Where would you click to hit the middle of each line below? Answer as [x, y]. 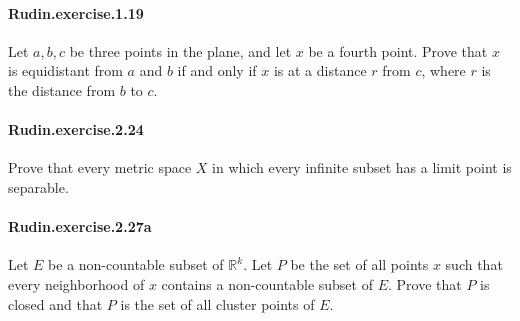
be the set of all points [359, 264]
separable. [38, 186]
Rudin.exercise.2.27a [80, 226]
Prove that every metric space [100, 167]
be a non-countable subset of [136, 264]
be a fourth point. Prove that [398, 50]
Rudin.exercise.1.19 [76, 12]
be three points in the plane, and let [180, 50]
